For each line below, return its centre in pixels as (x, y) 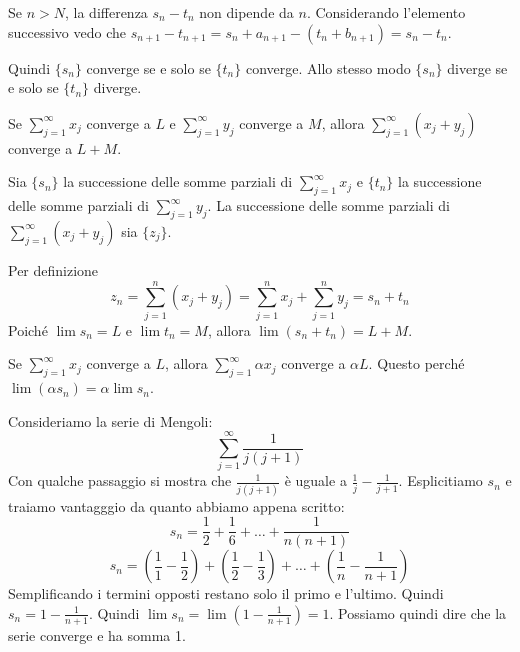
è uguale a (315, 480)
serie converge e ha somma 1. (97, 634)
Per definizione (53, 269)
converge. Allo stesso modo (328, 67)
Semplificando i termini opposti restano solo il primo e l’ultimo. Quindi (226, 593)
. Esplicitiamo (440, 480)
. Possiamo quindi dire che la (418, 612)
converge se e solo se (148, 67)
